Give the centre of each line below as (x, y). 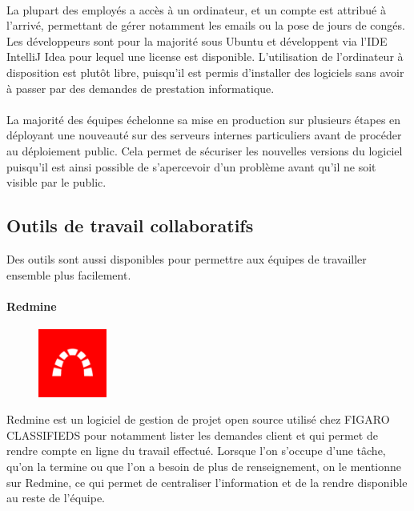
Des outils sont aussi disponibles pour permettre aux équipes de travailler (187, 258)
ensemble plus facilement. (69, 274)
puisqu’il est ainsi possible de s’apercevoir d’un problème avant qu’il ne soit (191, 166)
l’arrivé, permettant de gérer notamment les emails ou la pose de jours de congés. (206, 25)
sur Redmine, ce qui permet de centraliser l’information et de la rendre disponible (207, 482)
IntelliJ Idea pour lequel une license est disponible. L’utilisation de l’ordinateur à (205, 56)
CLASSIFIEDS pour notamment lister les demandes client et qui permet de (192, 435)
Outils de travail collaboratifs (130, 225)
